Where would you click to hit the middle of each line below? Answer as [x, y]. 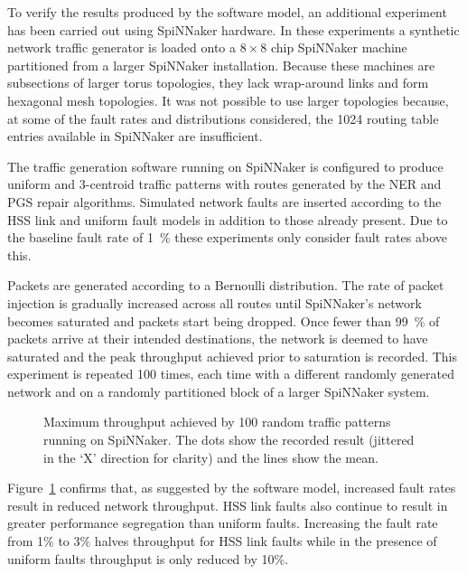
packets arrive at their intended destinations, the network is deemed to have [218, 339]
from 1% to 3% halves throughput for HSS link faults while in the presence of [222, 541]
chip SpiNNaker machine [339, 47]
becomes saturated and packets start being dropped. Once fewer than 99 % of [224, 320]
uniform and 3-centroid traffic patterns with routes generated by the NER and [224, 184]
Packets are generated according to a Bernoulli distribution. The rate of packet [226, 285]
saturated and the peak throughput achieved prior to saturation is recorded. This [233, 356]
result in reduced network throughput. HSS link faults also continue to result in [228, 505]
